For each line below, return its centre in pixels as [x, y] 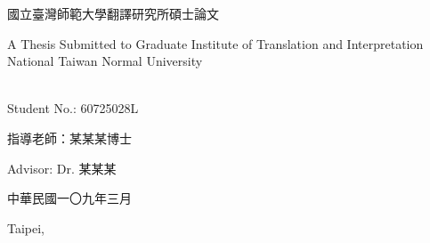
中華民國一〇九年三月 [69, 198]
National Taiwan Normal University [105, 61]
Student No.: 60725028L [73, 108]
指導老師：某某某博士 [69, 138]
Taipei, [26, 227]
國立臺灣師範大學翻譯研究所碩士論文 [113, 13]
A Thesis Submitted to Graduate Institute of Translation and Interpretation [215, 43]
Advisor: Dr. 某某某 [62, 168]
